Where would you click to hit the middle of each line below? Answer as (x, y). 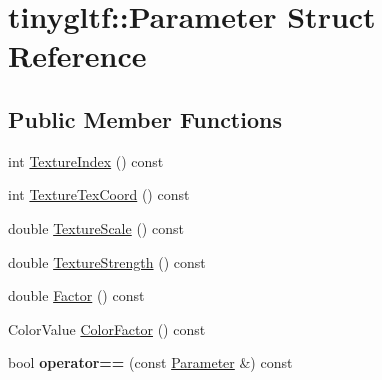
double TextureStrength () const (107, 261)
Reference (77, 55)
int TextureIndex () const (86, 160)
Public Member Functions (145, 118)
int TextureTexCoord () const (99, 194)
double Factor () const (76, 295)
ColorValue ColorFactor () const (107, 328)
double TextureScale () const (96, 227)
